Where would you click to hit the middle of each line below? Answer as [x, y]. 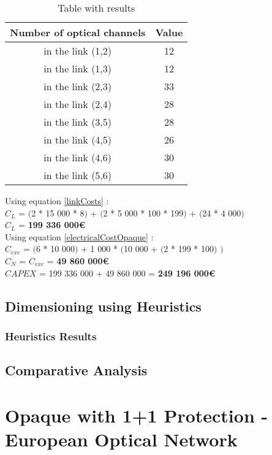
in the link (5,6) [78, 175]
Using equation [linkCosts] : [57, 201]
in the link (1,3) [78, 68]
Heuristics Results [51, 336]
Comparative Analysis [76, 370]
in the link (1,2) [78, 51]
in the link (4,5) [78, 140]
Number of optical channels [78, 32]
